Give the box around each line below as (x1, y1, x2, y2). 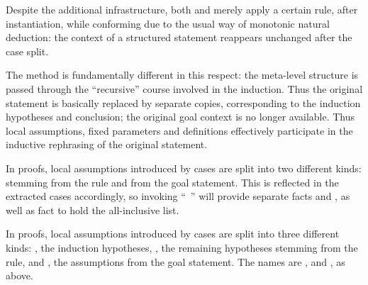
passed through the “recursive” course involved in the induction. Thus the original (6, 81, 363, 96)
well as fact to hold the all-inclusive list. (6, 202, 179, 217)
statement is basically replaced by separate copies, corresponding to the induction (6, 95, 361, 110)
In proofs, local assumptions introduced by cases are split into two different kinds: (6, 160, 362, 175)
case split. (6, 43, 49, 58)
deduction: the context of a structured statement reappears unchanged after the (6, 30, 352, 45)
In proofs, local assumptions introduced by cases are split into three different (6, 226, 340, 241)
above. (6, 268, 33, 283)
